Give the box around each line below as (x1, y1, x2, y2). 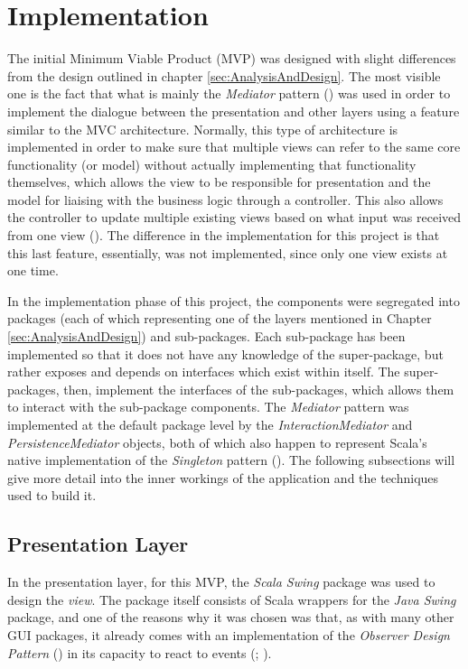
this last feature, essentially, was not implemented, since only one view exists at (7, 243, 448, 262)
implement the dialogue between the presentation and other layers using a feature (7, 101, 460, 120)
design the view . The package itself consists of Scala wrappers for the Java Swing (7, 590, 456, 609)
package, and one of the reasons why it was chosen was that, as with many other (7, 608, 454, 627)
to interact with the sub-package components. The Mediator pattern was (7, 397, 409, 416)
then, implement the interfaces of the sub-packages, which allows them (63, 379, 454, 398)
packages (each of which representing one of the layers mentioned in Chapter (7, 309, 432, 328)
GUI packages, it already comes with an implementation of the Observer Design (7, 625, 450, 644)
